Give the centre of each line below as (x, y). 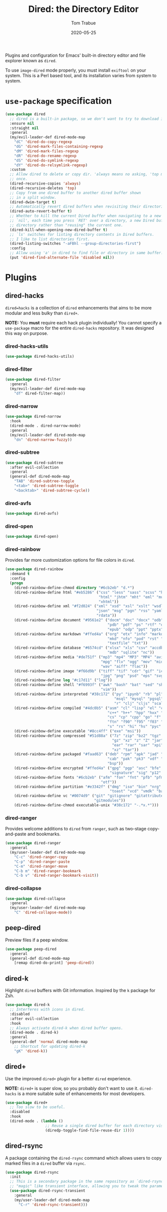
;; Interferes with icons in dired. (47, 1010)
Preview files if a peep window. (37, 940)
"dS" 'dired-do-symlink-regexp (46, 160)
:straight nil (24, 128)
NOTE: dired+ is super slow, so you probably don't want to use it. (72, 1088)
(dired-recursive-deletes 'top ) (43, 188)
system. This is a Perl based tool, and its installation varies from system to (81, 75)
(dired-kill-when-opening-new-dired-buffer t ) (59, 230)
